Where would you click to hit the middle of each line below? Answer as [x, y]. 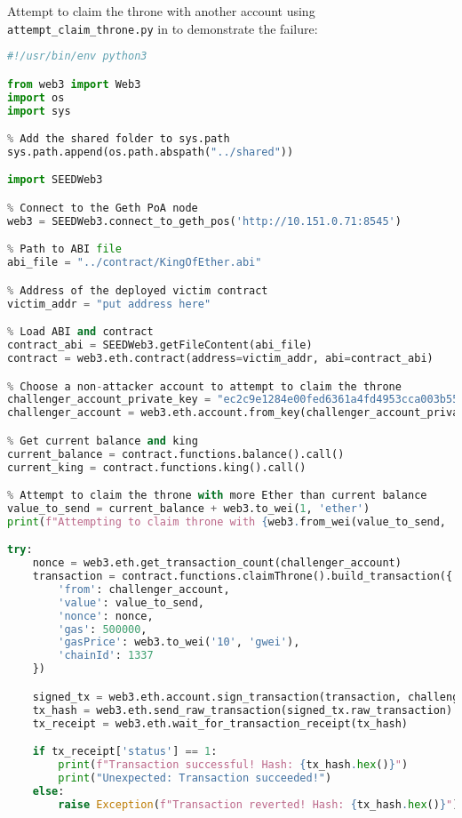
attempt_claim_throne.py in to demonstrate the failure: [163, 28]
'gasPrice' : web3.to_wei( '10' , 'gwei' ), [179, 642]
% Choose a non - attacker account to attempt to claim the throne [204, 386]
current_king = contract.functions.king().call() [157, 467]
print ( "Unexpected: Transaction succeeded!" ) [195, 778]
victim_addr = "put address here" [109, 304]
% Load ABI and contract [80, 332]
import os [36, 97]
